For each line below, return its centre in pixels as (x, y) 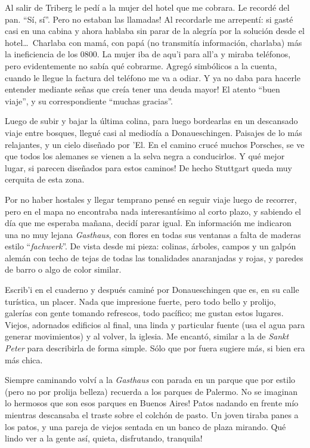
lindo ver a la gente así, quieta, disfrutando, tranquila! (104, 438)
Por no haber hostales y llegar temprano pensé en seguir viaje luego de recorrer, (151, 199)
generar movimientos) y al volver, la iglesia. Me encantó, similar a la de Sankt (147, 336)
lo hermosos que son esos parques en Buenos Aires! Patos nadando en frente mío (152, 403)
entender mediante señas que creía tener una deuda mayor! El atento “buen (142, 89)
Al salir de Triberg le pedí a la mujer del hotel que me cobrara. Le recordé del (147, 7)
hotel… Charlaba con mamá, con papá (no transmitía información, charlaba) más (154, 42)
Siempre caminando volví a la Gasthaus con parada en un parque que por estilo (150, 380)
